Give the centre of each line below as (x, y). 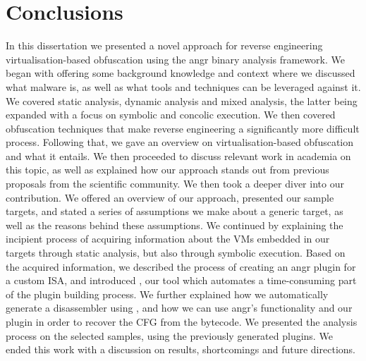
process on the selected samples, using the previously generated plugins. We (169, 335)
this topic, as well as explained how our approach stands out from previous (167, 170)
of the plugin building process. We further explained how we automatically (167, 294)
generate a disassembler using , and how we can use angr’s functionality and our (179, 308)
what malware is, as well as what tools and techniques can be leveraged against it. (183, 86)
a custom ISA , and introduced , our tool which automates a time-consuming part (181, 280)
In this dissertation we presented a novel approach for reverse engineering (164, 45)
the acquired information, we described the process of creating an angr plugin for (181, 266)
